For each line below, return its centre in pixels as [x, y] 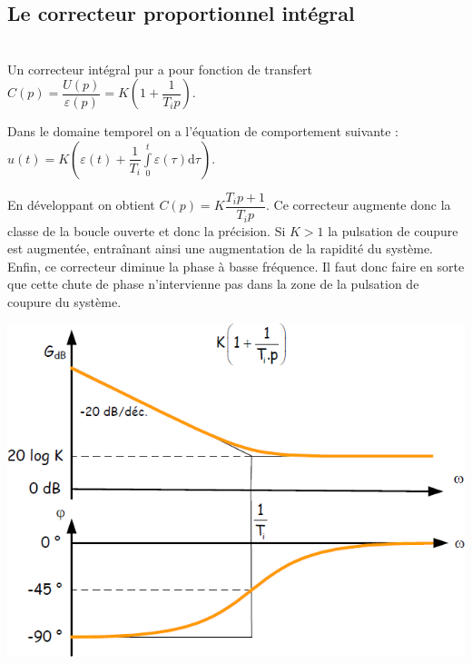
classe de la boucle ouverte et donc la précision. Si [147, 230]
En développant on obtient [81, 205]
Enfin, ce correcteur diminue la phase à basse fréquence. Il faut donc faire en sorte [236, 266]
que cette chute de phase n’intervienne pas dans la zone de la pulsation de [213, 284]
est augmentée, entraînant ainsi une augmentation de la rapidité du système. [220, 248]
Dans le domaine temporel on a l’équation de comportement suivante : [203, 131]
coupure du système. [64, 301]
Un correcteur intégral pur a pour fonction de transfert [160, 69]
